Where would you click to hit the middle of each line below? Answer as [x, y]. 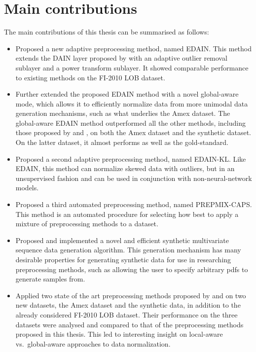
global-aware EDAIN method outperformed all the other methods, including [130, 123]
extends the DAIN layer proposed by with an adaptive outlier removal [121, 58]
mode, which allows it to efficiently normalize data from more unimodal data [132, 103]
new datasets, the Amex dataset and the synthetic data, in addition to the [128, 305]
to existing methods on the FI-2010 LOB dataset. [90, 77]
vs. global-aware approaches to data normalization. [93, 343]
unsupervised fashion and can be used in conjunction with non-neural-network [134, 178]
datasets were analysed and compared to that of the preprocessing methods [129, 324]
